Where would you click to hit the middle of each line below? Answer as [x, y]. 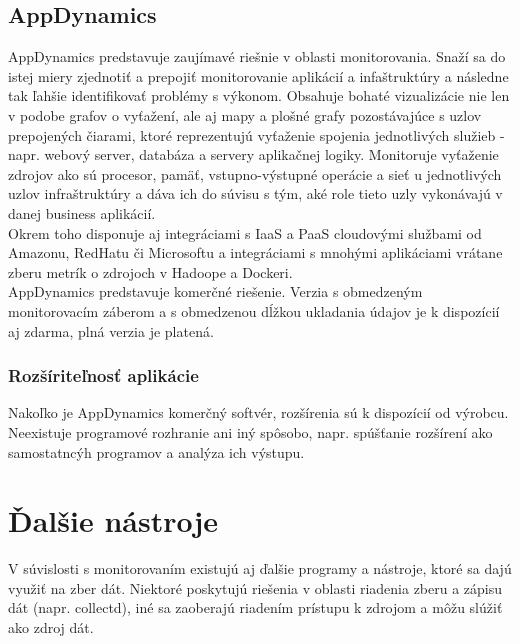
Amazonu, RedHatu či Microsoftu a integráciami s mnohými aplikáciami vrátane [255, 252]
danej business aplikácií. [82, 212]
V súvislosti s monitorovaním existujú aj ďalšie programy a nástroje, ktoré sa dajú [260, 568]
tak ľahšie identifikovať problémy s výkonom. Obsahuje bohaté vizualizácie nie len [259, 95]
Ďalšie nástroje [113, 520]
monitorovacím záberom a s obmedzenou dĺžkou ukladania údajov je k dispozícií [254, 310]
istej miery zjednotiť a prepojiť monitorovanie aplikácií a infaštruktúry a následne [258, 75]
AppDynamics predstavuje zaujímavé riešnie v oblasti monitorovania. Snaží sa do [257, 56]
